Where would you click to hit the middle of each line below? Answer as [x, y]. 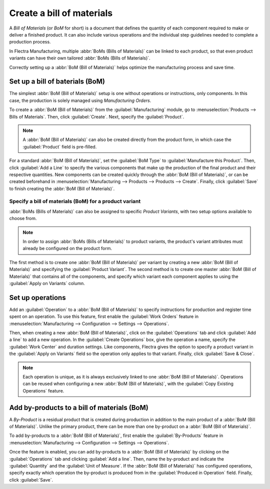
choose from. [23, 218]
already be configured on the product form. [67, 248]
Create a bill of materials [61, 13]
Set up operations [37, 297]
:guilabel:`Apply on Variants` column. [47, 283]
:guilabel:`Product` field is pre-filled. [60, 146]
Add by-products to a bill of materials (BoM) [79, 407]
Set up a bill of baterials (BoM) [57, 82]
